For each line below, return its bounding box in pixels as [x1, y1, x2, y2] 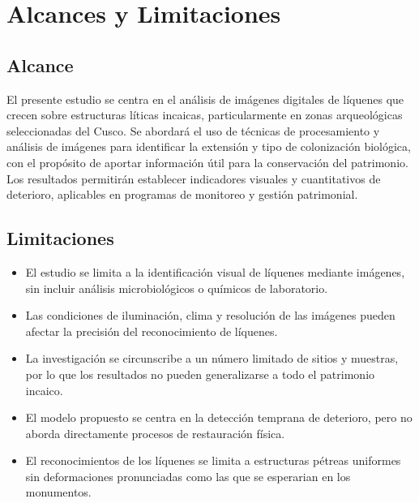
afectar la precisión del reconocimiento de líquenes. [25, 322, 278, 339]
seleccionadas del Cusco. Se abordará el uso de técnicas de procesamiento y [6, 122, 380, 139]
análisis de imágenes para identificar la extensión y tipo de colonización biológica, [6, 138, 411, 155]
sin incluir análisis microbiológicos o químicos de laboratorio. [25, 279, 328, 296]
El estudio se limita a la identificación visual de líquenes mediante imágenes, [25, 263, 405, 280]
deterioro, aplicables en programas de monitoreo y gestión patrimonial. [6, 186, 358, 203]
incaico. [25, 381, 63, 398]
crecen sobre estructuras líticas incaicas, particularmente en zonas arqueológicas [6, 106, 403, 123]
